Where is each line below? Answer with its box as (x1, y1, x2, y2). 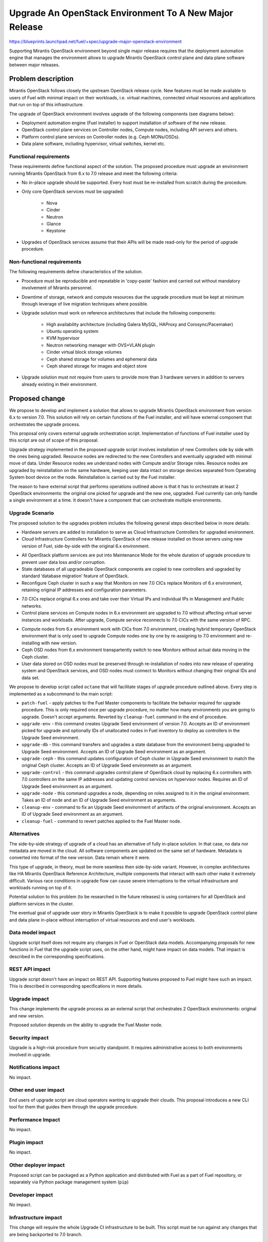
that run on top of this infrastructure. (9, 102, 84, 108)
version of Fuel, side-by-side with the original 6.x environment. (21, 543, 150, 549)
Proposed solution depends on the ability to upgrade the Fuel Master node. (9, 1021, 163, 1028)
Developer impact (9, 1191, 53, 1198)
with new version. (41, 640, 77, 646)
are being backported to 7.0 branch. (9, 1231, 83, 1237)
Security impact (9, 1034, 49, 1041)
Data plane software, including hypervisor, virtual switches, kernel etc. (21, 141, 166, 147)
